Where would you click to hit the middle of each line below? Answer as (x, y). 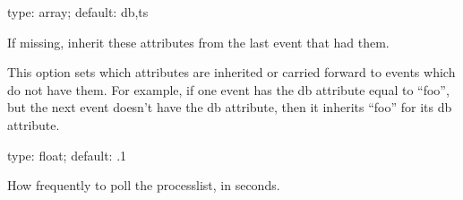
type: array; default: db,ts (78, 12)
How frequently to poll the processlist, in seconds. (144, 185)
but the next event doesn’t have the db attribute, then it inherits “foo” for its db (230, 107)
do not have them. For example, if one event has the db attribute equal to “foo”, (228, 89)
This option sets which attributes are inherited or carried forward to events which (231, 72)
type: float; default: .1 (67, 155)
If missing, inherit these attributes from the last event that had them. (198, 42)
